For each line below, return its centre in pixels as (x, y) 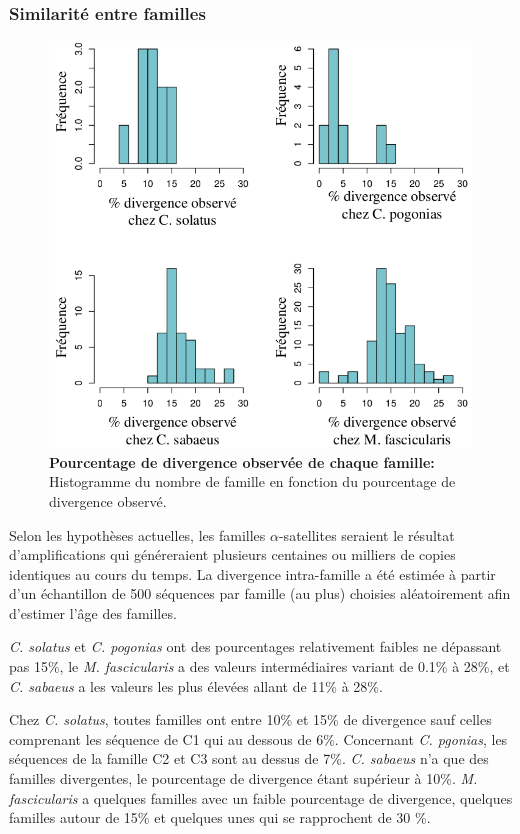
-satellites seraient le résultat (366, 534)
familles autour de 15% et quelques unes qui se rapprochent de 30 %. (220, 817)
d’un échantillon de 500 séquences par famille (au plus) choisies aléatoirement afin (260, 593)
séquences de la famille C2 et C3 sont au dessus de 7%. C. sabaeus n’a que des (249, 758)
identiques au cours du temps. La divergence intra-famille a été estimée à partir (252, 573)
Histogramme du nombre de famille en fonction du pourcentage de (252, 481)
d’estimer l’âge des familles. (93, 612)
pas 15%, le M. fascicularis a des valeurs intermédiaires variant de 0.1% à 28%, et (259, 666)
